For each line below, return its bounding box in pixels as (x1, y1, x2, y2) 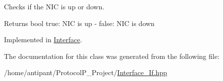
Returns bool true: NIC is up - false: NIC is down (4, 18, 155, 28)
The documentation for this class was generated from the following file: (4, 51, 220, 61)
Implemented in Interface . (4, 34, 82, 45)
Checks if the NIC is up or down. (4, 1, 105, 11)
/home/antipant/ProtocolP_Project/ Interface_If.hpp (4, 67, 167, 78)
